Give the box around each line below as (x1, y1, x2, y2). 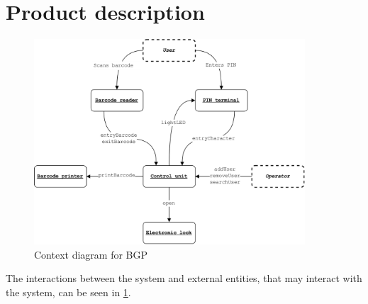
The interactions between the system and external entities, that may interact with (6, 271, 362, 286)
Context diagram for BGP (34, 247, 148, 261)
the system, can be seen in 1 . (6, 284, 131, 299)
